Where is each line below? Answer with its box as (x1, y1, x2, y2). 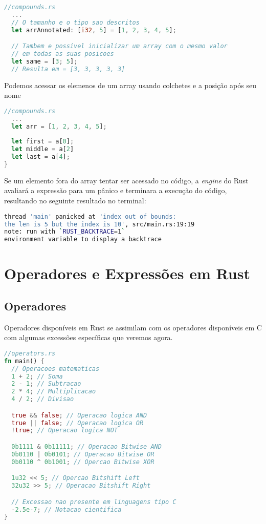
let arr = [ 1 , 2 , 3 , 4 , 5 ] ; (11, 122, 107, 130)
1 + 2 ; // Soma (11, 372, 63, 380)
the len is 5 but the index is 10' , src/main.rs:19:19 (4, 220, 195, 228)
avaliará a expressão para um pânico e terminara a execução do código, (4, 185, 227, 196)
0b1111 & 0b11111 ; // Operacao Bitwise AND (11, 443, 162, 450)
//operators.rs (4, 349, 56, 357)
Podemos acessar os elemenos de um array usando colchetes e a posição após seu (4, 79, 256, 90)
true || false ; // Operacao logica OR (11, 419, 144, 427)
